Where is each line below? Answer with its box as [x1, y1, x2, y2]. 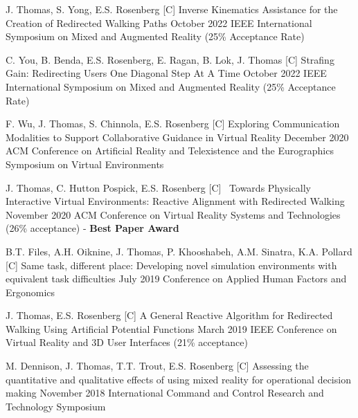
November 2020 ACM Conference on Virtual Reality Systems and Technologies [6, 207, 341, 221]
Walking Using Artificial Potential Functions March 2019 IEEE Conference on [6, 321, 337, 336]
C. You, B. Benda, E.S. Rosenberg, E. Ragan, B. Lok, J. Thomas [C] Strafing [6, 52, 334, 66]
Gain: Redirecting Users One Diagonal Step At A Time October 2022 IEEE [6, 66, 327, 80]
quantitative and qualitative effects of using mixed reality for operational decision [6, 372, 351, 386]
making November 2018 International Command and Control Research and [6, 385, 324, 400]
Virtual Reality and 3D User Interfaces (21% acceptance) [6, 335, 248, 349]
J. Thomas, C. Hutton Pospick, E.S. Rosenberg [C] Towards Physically [6, 180, 311, 194]
